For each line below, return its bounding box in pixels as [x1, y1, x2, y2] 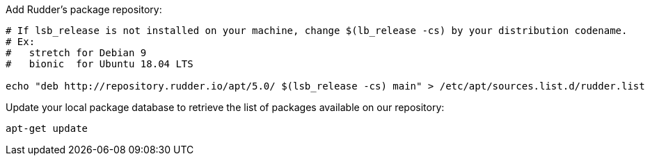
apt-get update [6, 123, 88, 134]
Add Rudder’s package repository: [6, 3, 162, 15]
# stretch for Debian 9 [6, 47, 147, 58]
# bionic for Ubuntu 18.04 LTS [6, 58, 193, 69]
